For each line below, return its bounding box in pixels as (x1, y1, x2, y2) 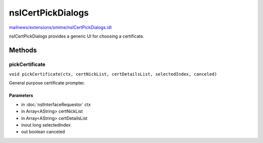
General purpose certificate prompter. (9, 80, 85, 86)
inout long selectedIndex (21, 122, 71, 128)
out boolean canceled (21, 129, 65, 135)
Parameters (9, 93, 34, 99)
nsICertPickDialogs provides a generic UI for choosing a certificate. (9, 33, 145, 39)
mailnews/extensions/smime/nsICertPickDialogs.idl (9, 24, 112, 30)
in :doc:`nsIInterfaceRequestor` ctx (21, 102, 91, 107)
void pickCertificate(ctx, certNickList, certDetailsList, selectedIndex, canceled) (9, 71, 217, 77)
